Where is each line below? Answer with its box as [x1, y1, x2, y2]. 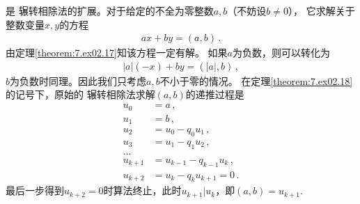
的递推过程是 [185, 87, 244, 102]
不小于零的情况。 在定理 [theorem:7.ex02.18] [159, 73, 353, 88]
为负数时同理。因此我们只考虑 [10, 73, 147, 88]
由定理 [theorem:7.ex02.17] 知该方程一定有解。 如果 [6, 45, 228, 60]
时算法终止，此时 [103, 183, 182, 198]
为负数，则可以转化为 [232, 45, 330, 60]
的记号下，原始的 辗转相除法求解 [6, 87, 155, 102]
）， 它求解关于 [288, 3, 355, 17]
